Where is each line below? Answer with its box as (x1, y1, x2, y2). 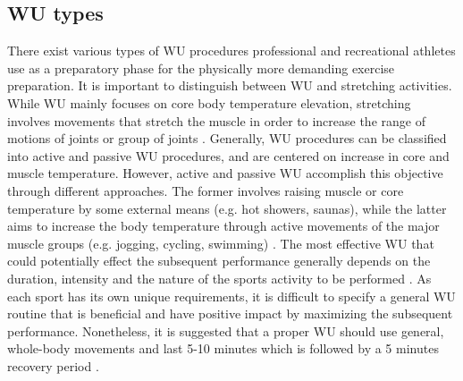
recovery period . (7, 356, 99, 375)
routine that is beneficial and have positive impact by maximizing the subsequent (7, 304, 453, 323)
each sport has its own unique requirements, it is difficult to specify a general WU (7, 286, 456, 305)
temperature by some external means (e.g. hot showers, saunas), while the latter (7, 199, 447, 217)
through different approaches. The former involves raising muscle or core (7, 181, 404, 199)
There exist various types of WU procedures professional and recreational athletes (7, 41, 456, 60)
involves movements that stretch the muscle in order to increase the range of (7, 111, 425, 130)
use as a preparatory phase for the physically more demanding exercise (7, 58, 395, 77)
